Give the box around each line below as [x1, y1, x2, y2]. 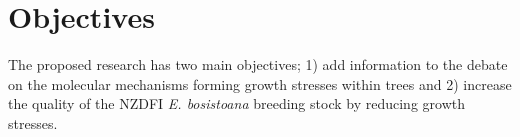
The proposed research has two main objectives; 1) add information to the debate [8, 54, 508, 75]
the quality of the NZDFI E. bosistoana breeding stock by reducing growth [8, 93, 465, 114]
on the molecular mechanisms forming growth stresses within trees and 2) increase [8, 73, 512, 94]
